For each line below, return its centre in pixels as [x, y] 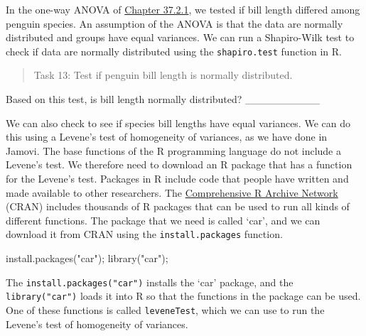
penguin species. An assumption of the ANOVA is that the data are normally [174, 23]
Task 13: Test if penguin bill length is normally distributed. [163, 75]
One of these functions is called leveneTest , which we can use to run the [165, 309]
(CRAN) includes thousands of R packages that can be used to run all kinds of [178, 206]
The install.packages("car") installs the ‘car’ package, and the [150, 282]
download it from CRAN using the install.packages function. [144, 234]
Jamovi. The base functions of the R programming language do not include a [173, 150]
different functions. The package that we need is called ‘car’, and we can [163, 220]
